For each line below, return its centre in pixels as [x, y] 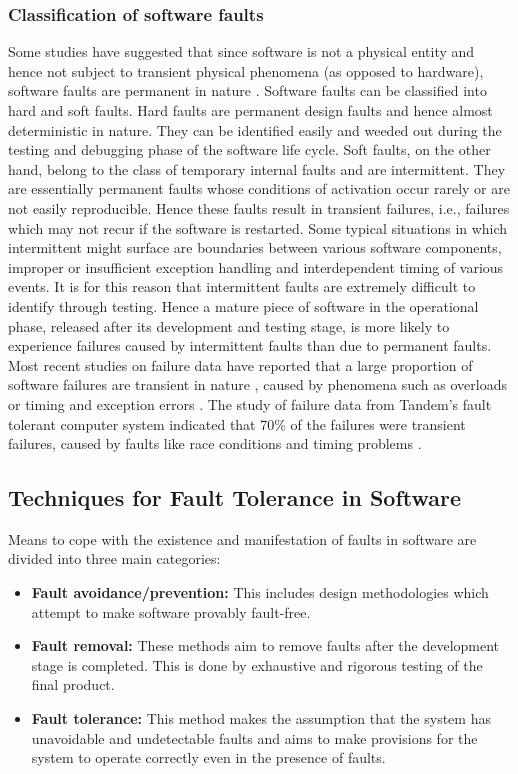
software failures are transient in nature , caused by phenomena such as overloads [257, 384]
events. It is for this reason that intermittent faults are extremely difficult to [242, 286]
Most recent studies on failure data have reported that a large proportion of [240, 364]
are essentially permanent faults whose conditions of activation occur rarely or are [259, 188]
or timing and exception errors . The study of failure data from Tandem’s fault [250, 403]
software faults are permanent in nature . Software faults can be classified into [247, 90]
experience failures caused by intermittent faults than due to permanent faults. [250, 345]
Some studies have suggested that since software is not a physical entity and [241, 51]
